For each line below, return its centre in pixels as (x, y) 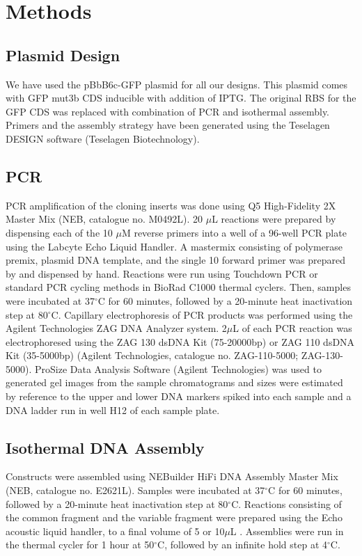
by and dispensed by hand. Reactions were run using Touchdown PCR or (162, 273)
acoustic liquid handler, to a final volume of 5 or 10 (115, 531)
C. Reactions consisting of (286, 503)
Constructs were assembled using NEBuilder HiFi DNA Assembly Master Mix (172, 476)
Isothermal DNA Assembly (105, 447)
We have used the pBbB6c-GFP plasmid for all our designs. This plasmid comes (177, 84)
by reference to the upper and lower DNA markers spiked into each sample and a (179, 396)
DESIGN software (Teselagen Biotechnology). (103, 138)
